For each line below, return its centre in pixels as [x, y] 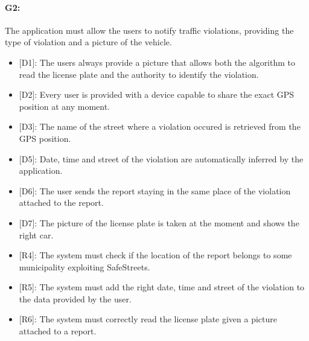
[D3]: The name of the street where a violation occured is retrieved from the [160, 126]
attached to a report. [58, 331]
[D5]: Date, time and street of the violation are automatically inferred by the [161, 158]
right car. [36, 234]
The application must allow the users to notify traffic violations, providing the [149, 30]
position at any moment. [64, 106]
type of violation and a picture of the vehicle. [88, 42]
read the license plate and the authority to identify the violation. [139, 74]
